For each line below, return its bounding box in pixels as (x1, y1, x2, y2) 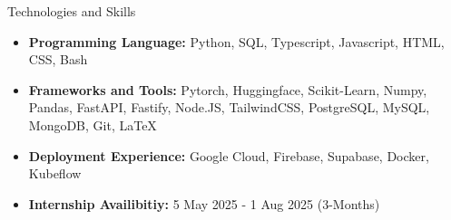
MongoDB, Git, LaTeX (28, 115, 157, 134)
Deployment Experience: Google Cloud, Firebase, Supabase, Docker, (28, 146, 429, 165)
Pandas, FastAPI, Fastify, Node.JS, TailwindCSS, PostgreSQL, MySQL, (28, 98, 430, 117)
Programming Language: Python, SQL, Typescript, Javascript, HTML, (28, 32, 445, 51)
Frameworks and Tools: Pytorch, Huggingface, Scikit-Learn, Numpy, (28, 80, 427, 99)
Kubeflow (28, 164, 82, 183)
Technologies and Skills (7, 2, 136, 20)
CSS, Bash (28, 50, 88, 69)
